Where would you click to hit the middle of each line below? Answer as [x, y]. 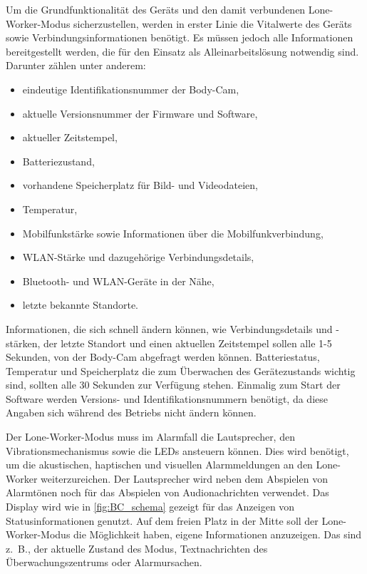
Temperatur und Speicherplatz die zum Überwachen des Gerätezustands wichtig [181, 370]
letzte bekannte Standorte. [81, 305]
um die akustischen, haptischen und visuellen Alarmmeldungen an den [159, 465]
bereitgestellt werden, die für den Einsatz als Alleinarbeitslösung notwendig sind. [182, 51]
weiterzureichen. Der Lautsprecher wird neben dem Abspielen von [184, 478]
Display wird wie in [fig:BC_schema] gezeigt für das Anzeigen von [150, 507]
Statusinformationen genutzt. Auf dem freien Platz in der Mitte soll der [162, 520]
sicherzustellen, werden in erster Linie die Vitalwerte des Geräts [213, 23]
